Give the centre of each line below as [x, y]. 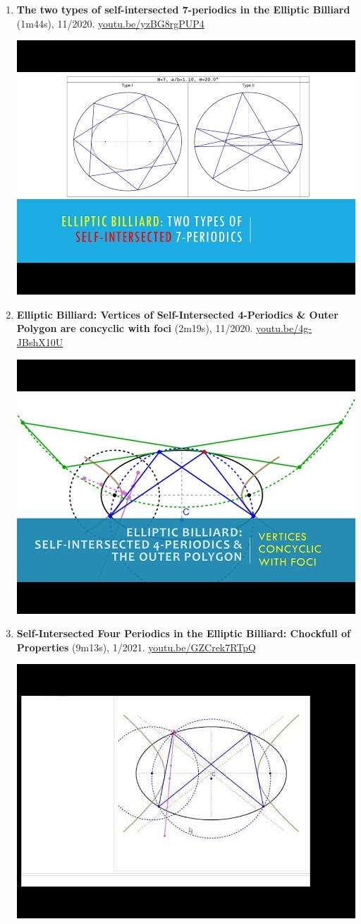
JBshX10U [40, 342]
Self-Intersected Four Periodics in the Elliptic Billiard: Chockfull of [184, 633]
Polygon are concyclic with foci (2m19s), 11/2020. [135, 328]
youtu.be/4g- [283, 328]
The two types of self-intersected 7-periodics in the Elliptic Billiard [183, 9]
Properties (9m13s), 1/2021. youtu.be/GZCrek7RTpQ [136, 647]
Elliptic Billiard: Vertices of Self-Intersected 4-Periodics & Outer [177, 314]
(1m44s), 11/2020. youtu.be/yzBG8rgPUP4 [110, 23]
